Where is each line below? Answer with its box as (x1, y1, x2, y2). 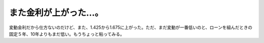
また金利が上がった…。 (9, 7, 104, 18)
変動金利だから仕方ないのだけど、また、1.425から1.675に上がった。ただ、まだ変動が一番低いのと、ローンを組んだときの (9, 24, 253, 30)
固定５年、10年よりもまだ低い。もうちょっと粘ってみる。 (9, 31, 125, 37)
